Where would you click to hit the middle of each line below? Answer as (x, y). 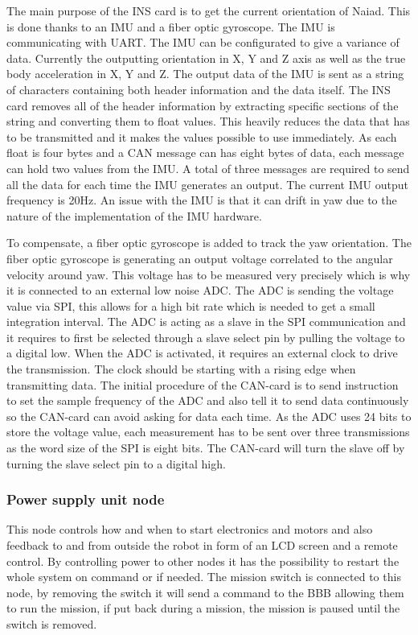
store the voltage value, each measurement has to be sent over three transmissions (208, 432)
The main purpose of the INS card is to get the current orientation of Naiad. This (209, 10)
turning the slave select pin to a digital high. (116, 463)
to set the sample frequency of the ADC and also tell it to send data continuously (208, 400)
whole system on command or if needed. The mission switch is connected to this (204, 577)
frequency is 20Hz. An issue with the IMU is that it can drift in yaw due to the (202, 200)
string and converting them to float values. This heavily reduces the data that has (208, 121)
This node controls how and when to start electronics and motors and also (190, 529)
